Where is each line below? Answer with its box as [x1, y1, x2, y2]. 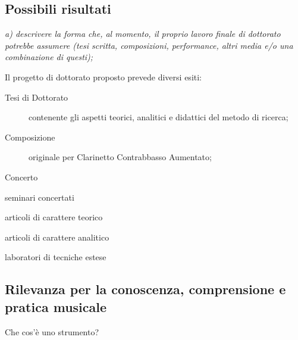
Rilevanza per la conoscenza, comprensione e [5, 280, 286, 298]
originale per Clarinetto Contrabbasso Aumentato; [29, 151, 212, 163]
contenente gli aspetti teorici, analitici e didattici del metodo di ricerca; [29, 111, 288, 123]
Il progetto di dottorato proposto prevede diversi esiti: [5, 70, 202, 83]
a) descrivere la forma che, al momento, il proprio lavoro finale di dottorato [5, 27, 281, 40]
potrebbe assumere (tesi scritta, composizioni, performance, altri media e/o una [5, 39, 293, 51]
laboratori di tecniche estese [5, 251, 106, 263]
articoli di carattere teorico [5, 211, 103, 223]
